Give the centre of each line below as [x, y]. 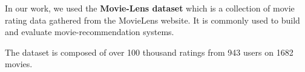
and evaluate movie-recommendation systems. [90, 32]
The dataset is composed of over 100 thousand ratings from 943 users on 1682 [149, 52]
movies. [19, 64]
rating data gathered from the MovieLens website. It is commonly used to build [152, 20]
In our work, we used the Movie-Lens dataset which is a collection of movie [150, 8]
